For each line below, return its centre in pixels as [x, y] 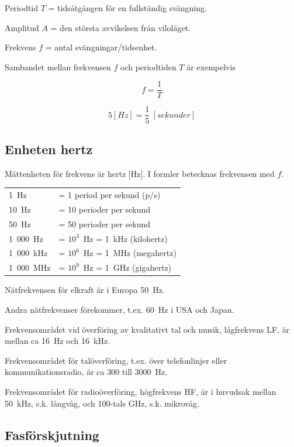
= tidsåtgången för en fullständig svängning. [127, 8]
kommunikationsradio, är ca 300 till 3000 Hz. [86, 372]
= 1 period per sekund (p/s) [110, 195]
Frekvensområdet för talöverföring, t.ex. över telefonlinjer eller [116, 360]
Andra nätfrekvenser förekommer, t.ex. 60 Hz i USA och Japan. [120, 309]
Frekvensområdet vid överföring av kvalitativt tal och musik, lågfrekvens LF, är [147, 329]
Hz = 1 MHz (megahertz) [130, 253]
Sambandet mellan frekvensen [58, 66]
